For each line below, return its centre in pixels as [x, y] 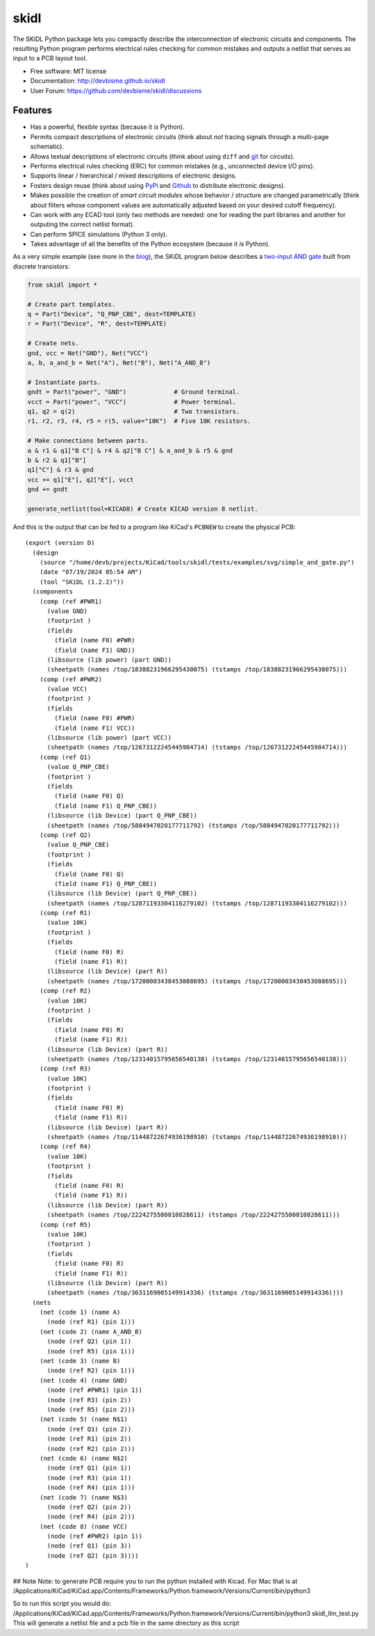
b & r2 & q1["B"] [57, 460]
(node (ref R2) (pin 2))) [91, 1448]
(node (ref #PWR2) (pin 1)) [94, 1536]
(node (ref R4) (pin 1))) [91, 1488]
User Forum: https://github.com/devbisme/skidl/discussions [116, 90]
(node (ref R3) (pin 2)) [89, 1400]
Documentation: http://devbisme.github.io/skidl [98, 81]
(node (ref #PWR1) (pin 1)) [94, 1390]
